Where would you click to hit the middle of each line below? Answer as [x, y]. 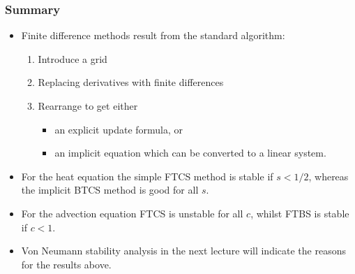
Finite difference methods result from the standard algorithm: [153, 35]
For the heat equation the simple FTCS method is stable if [147, 176]
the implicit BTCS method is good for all [110, 190]
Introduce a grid [73, 58]
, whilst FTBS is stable [300, 213]
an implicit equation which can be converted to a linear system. [190, 153]
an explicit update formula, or [119, 129]
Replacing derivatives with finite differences [131, 82]
